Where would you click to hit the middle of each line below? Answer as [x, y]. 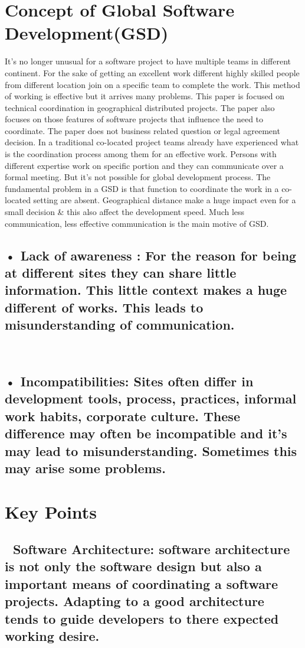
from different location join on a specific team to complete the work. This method [152, 84]
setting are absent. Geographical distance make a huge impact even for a [165, 200]
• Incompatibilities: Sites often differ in [129, 381]
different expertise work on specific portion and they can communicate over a [144, 165]
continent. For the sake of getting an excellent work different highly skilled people [152, 72]
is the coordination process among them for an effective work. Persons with [141, 154]
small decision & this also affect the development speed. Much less [125, 212]
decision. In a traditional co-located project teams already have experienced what [152, 142]
